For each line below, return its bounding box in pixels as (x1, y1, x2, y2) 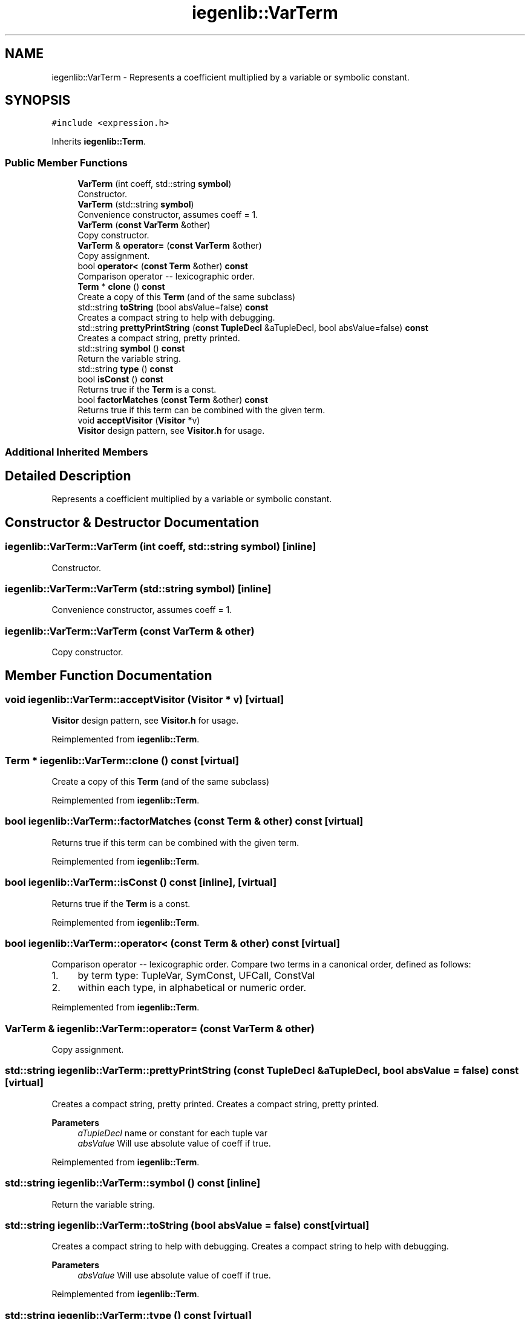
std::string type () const (77, 364, 174, 375)
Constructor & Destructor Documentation (5, 514, 260, 530)
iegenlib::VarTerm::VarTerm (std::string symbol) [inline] (5, 583, 272, 595)
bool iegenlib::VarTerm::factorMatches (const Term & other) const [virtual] (5, 815, 364, 828)
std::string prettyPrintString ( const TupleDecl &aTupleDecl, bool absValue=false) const (77, 322, 428, 333)
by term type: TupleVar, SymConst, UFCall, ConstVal (77, 969, 315, 982)
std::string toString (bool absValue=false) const (77, 302, 269, 313)
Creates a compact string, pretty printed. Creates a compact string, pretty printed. (51, 1098, 379, 1109)
